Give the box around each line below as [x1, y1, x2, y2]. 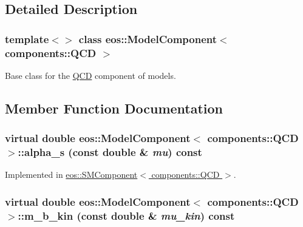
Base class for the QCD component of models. [5, 69, 176, 81]
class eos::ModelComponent [78, 31, 217, 46]
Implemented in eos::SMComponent [5, 168, 138, 181]
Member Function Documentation [5, 98, 223, 117]
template [5, 31, 49, 46]
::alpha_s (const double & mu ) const [18, 144, 202, 160]
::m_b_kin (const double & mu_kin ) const [18, 208, 235, 223]
